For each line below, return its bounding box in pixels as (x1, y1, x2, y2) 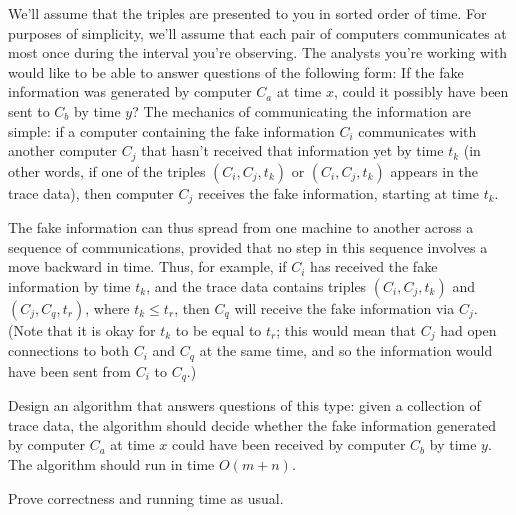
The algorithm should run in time (8, 453, 215, 474)
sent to (8, 100, 50, 121)
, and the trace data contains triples (146, 275, 367, 296)
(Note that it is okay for (8, 319, 156, 340)
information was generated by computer (8, 81, 252, 102)
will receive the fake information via (234, 297, 455, 318)
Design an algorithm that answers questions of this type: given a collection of (8, 395, 481, 416)
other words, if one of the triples (8, 160, 206, 181)
